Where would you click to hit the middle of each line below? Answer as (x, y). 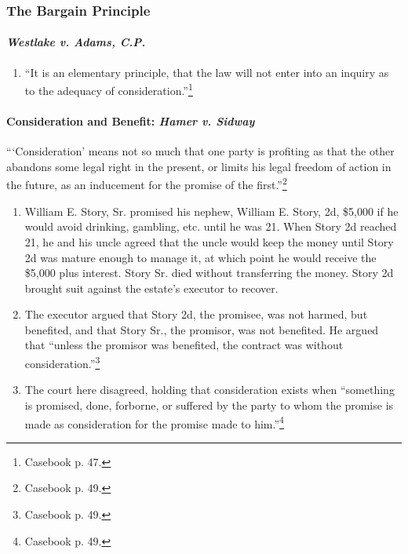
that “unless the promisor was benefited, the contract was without (184, 345)
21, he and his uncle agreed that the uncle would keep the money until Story (209, 241)
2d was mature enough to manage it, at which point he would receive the (200, 257)
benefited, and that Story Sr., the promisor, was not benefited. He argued (202, 329)
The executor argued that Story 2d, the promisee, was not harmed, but (196, 314)
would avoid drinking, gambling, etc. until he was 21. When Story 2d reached (211, 226)
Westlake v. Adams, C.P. (76, 42)
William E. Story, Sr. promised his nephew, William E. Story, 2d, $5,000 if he (211, 211)
